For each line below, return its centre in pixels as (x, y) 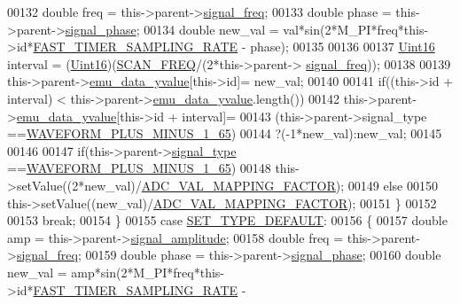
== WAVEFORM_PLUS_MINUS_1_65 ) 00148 (139, 168)
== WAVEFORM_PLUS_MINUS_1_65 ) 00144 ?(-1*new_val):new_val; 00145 (225, 133)
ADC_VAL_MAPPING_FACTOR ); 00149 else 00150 (289, 185)
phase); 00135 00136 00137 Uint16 (343, 47)
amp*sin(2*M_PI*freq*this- (148, 272)
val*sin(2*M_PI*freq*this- (356, 29)
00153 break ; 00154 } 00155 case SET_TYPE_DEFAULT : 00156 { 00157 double (227, 220)
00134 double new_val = (211, 29)
